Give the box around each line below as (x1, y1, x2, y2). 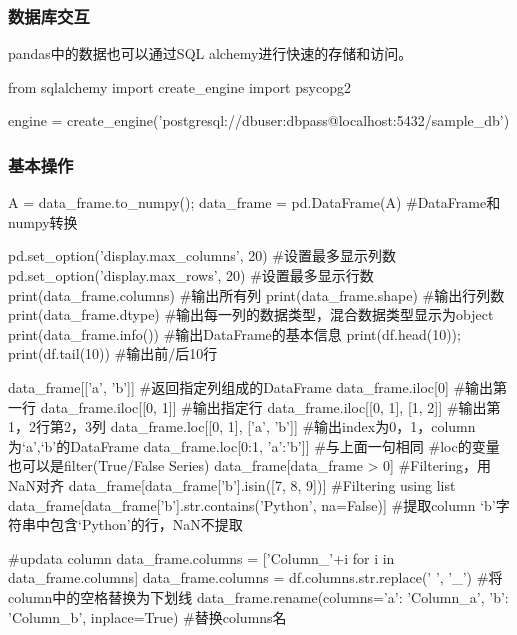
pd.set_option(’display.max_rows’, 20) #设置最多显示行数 (8, 265, 374, 285)
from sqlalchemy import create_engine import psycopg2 (8, 76, 351, 97)
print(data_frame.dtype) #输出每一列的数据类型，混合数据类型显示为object (8, 304, 494, 325)
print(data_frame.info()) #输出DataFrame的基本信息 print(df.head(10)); (8, 323, 461, 344)
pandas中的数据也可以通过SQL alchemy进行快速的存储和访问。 (8, 43, 413, 64)
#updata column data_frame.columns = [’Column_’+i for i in (8, 547, 395, 568)
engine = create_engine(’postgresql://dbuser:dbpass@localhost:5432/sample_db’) (8, 110, 510, 131)
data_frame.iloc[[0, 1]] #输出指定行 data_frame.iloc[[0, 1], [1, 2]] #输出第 (40, 396, 501, 417)
